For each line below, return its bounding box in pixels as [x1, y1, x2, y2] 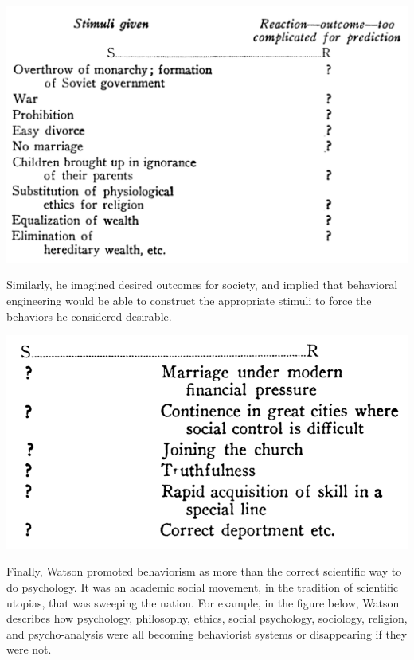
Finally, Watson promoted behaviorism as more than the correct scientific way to [6, 563, 402, 580]
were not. [6, 641, 52, 658]
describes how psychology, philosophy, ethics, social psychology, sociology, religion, [6, 610, 408, 627]
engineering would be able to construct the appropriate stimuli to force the [6, 292, 372, 309]
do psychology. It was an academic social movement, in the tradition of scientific [6, 579, 399, 596]
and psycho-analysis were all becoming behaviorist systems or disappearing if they [6, 625, 408, 642]
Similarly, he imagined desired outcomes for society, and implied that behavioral [6, 276, 398, 293]
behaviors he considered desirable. [6, 307, 172, 324]
